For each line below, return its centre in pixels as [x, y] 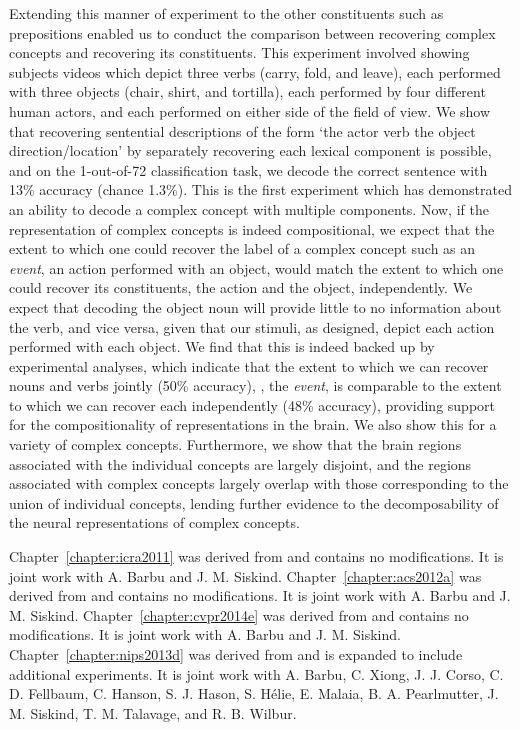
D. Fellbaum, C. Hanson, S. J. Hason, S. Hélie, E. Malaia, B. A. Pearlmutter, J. [254, 693]
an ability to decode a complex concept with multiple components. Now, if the [249, 208]
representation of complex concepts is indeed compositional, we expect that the [252, 228]
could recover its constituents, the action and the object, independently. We [241, 287]
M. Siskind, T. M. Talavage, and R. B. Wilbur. [153, 712]
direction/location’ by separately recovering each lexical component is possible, [250, 150]
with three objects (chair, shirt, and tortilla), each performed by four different [247, 91]
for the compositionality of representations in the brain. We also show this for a [253, 424]
